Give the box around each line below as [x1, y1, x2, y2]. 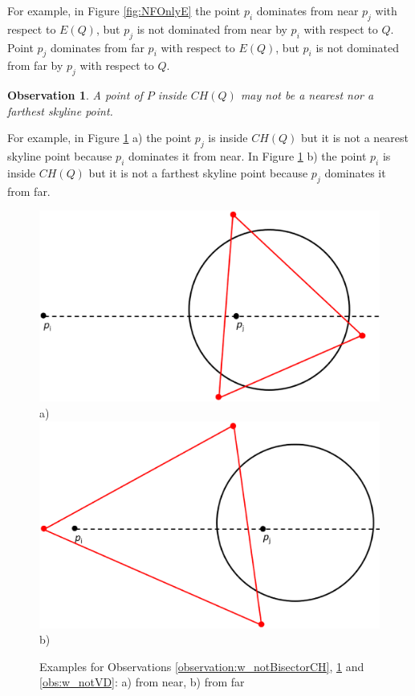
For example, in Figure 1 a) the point [7, 129, 192, 146]
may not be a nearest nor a [240, 87, 374, 104]
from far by [7, 57, 63, 74]
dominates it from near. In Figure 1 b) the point [128, 148, 367, 165]
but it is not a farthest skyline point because [88, 164, 308, 181]
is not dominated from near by [136, 20, 287, 37]
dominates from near [256, 2, 359, 18]
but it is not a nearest [301, 129, 409, 146]
